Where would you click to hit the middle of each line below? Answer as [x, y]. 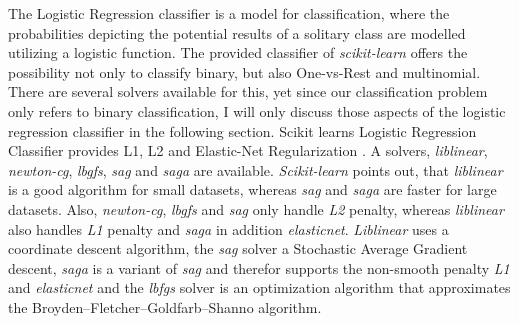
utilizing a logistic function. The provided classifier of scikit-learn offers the [238, 52]
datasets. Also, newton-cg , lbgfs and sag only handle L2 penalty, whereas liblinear [256, 208]
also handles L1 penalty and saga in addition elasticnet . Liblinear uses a [228, 228]
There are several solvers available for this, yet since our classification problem [248, 91]
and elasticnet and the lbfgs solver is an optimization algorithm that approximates [259, 287]
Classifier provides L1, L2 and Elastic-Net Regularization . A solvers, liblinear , [248, 150]
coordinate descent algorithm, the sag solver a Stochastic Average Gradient [238, 248]
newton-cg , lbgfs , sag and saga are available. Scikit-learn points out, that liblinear [255, 169]
